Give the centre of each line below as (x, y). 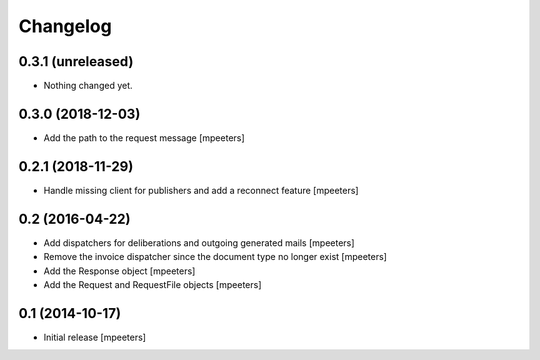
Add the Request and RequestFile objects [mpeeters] (152, 284)
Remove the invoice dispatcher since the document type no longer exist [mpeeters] (215, 257)
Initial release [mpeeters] (95, 337)
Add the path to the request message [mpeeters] (144, 137)
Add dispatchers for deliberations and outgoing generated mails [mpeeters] (199, 242)
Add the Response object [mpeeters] (119, 271)
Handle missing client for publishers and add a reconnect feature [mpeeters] (201, 190)
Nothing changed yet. (88, 86)
